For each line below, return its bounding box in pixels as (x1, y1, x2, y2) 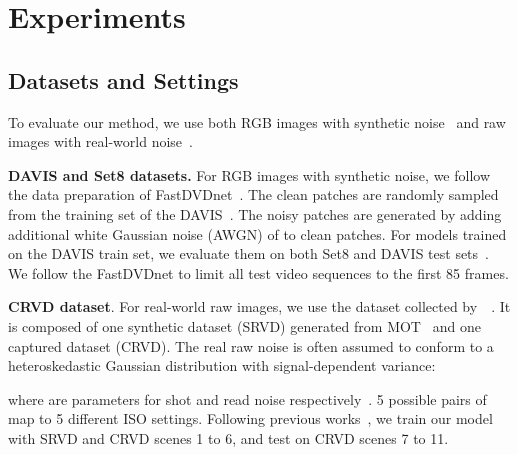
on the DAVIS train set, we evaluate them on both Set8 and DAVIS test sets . (8, 243, 489, 264)
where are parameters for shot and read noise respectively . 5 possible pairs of (8, 388, 487, 409)
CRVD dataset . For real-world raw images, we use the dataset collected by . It (8, 296, 511, 317)
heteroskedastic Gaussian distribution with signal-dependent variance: (8, 355, 436, 376)
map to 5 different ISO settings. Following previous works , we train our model (8, 408, 493, 429)
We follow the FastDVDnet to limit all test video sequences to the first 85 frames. (8, 262, 509, 283)
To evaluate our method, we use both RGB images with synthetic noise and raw (8, 111, 506, 132)
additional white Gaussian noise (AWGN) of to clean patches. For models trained (8, 223, 507, 244)
